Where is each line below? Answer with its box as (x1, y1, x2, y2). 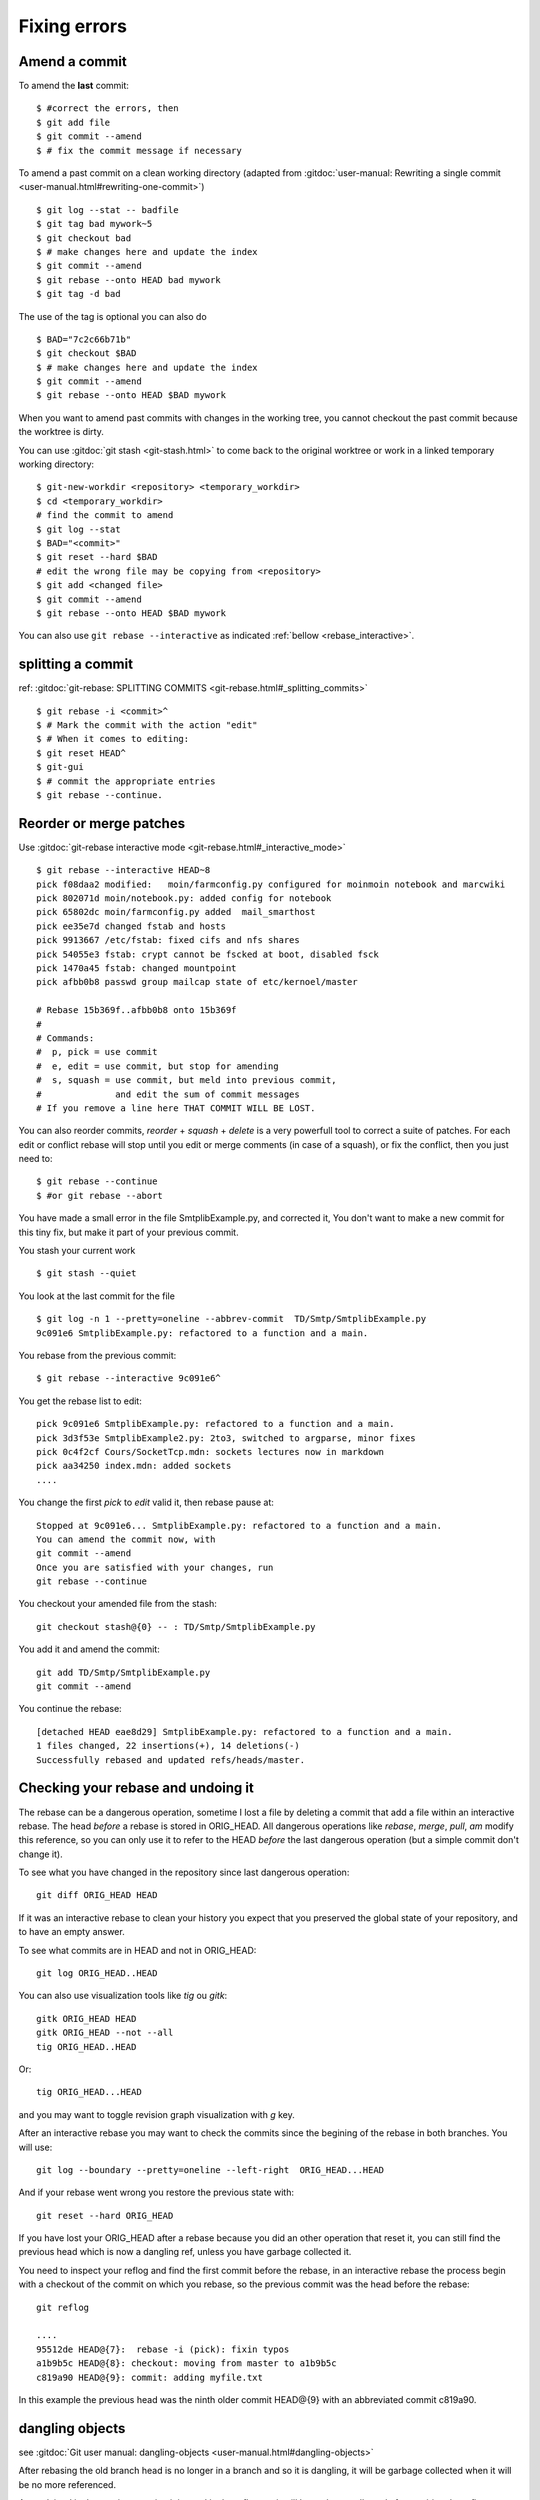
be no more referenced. (18, 2478, 117, 2490)
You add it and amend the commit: (18, 1643, 160, 1655)
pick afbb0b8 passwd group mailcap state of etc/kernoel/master (36, 976, 359, 988)
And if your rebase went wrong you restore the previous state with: (18, 2186, 295, 2199)
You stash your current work (18, 1245, 136, 1257)
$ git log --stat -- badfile (36, 204, 179, 215)
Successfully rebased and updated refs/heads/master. (36, 1754, 305, 1765)
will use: (18, 2141, 53, 2153)
